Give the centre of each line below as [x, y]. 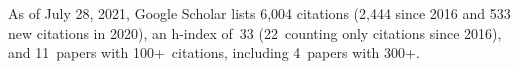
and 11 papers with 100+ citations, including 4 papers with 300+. [214, 52]
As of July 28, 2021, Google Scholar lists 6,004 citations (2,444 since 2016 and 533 [259, 13]
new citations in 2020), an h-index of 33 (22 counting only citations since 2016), [255, 32]
